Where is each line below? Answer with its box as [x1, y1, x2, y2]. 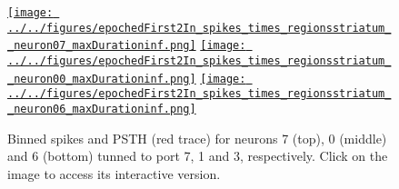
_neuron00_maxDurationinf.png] [7, 72, 196, 85]
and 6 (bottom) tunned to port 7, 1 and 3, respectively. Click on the [7, 146, 388, 165]
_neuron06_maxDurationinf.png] [7, 102, 196, 115]
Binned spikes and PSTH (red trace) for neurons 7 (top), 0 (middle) [7, 128, 387, 147]
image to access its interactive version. [7, 164, 221, 183]
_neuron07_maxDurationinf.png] [7, 39, 196, 53]
